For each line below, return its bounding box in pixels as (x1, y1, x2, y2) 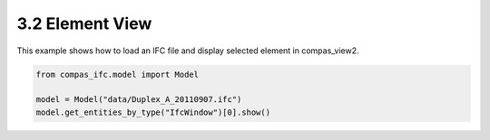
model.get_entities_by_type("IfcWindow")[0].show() (35, 107, 271, 117)
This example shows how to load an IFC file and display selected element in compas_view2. (16, 45, 359, 56)
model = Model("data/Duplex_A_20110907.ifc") (35, 95, 242, 105)
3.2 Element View (16, 14, 152, 33)
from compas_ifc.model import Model (35, 69, 200, 79)
